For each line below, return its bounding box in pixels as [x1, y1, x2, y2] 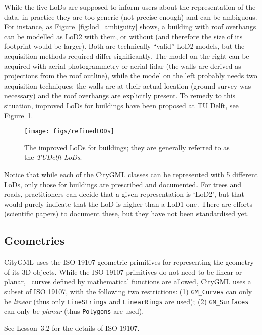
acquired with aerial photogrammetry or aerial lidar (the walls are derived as [4, 60, 241, 71]
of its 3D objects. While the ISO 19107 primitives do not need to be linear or [4, 266, 242, 277]
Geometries [4, 233, 64, 248]
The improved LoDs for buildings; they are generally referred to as [24, 142, 230, 152]
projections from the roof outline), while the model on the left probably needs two [4, 70, 257, 81]
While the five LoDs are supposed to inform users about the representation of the [4, 2, 256, 12]
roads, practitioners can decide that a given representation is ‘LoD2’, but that [4, 189, 244, 199]
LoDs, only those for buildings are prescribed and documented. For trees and [4, 179, 242, 189]
